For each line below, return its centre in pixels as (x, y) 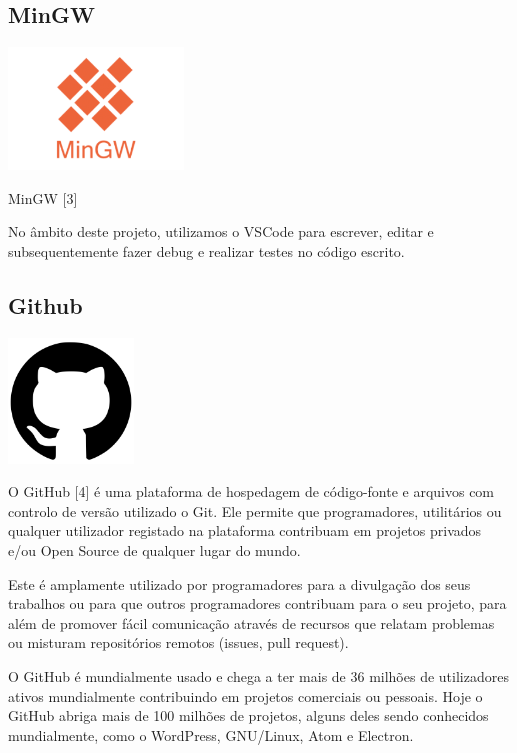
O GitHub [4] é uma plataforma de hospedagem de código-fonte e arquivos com (251, 491)
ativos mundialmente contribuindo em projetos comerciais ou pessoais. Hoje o (245, 695)
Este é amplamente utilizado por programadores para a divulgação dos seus (239, 583)
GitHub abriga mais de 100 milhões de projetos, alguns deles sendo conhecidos (248, 715)
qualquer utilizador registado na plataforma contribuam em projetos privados (245, 530)
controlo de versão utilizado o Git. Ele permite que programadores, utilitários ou (255, 510)
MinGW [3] (43, 197)
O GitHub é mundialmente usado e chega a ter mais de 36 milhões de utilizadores (258, 676)
